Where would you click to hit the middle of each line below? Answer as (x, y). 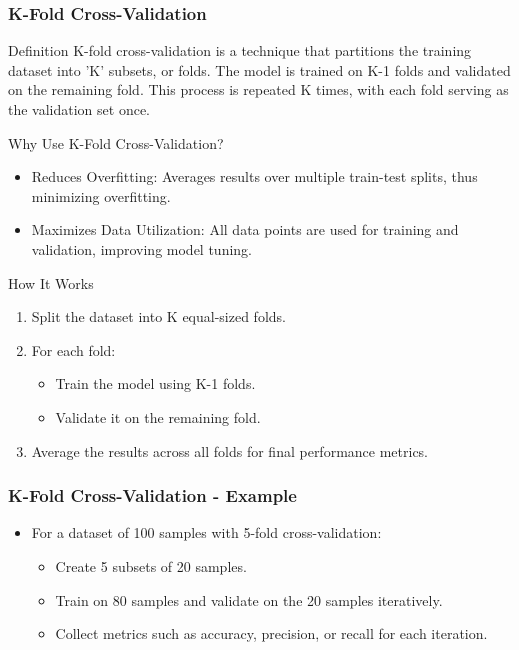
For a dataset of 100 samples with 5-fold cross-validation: (206, 532)
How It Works (51, 282)
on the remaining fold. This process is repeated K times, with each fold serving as (258, 89)
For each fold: (73, 349)
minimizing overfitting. (101, 195)
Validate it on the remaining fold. (158, 416)
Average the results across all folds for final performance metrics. (230, 450)
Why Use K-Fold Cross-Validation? (116, 142)
